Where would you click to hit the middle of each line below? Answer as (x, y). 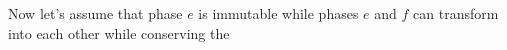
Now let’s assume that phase (95, 13)
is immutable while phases (278, 13)
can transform (456, 13)
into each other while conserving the (119, 32)
